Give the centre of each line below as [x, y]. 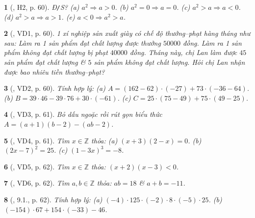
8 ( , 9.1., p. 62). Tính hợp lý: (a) [53, 199]
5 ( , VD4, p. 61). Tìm [37, 140]
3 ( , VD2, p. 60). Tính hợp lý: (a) [55, 88]
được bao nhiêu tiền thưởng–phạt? [54, 71]
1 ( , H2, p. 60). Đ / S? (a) [42, 7]
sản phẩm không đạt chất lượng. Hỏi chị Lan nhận [169, 62]
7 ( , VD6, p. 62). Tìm [37, 183]
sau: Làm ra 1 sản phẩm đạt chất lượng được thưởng [82, 42]
